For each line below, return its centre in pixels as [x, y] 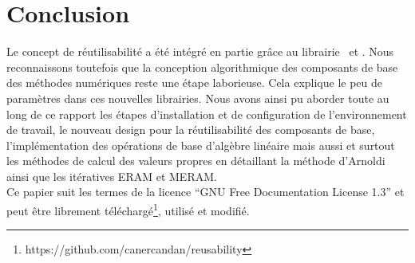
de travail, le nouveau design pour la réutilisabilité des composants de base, [191, 130]
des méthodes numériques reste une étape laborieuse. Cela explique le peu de [195, 82]
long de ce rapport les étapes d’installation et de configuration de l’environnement [207, 114]
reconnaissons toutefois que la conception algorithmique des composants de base [202, 67]
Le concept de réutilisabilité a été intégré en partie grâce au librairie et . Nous [200, 51]
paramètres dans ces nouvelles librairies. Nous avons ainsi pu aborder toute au [198, 98]
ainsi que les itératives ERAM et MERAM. [112, 176]
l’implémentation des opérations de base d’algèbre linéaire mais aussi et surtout [201, 145]
